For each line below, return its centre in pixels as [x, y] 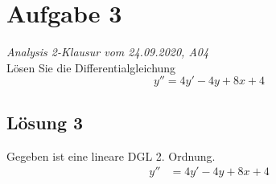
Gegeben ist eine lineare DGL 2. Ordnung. [111, 155]
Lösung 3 [45, 122]
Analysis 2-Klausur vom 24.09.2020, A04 [108, 52]
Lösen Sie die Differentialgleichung [91, 67]
